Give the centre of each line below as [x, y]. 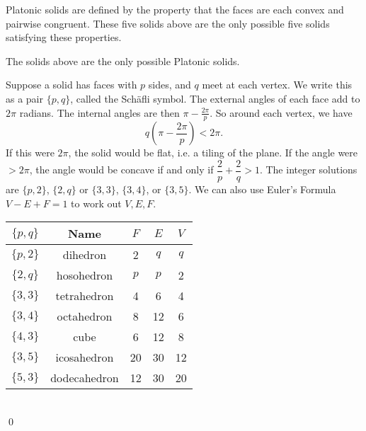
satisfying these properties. [64, 37]
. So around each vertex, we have [281, 112]
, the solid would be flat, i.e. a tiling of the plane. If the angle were [213, 153]
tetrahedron [85, 296]
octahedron [85, 316]
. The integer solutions [308, 169]
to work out [96, 203]
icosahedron [85, 357]
